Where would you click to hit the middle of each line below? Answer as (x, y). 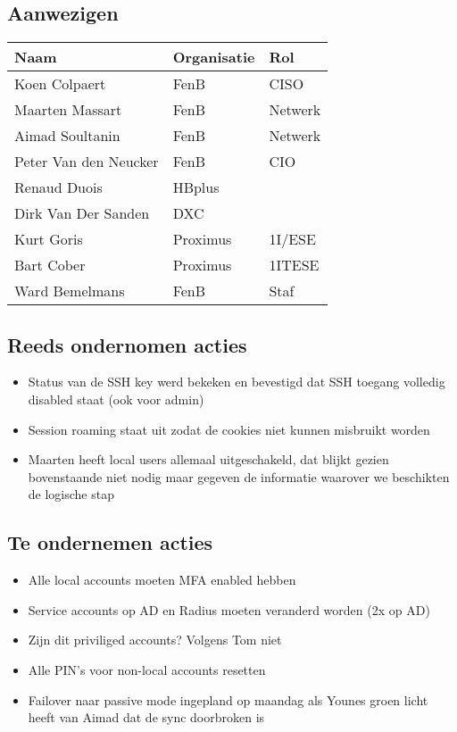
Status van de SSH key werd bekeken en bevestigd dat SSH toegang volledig (237, 382)
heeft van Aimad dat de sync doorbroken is (146, 717)
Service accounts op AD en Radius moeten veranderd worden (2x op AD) (229, 609)
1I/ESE (292, 239)
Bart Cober (50, 265)
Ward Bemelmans (70, 291)
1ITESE (294, 265)
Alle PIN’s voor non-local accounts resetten (147, 669)
